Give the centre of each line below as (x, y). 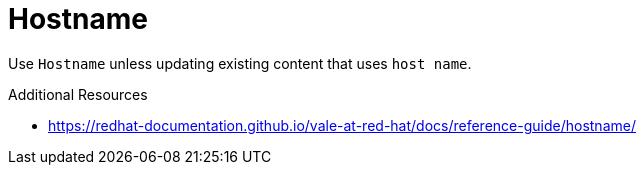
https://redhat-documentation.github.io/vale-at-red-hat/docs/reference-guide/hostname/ (342, 125)
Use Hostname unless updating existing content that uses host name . (240, 63)
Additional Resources (78, 94)
